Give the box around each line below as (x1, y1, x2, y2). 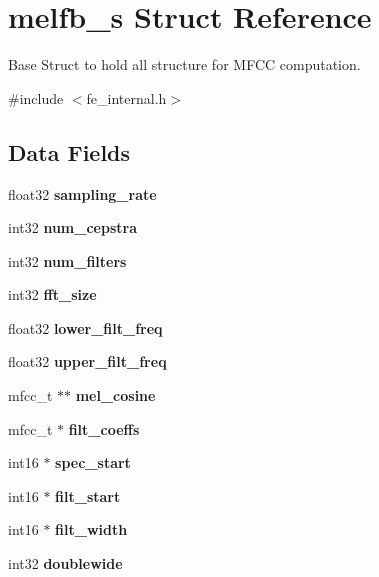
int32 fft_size (8, 284, 97, 305)
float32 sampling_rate (8, 183, 157, 204)
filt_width (55, 519, 128, 540)
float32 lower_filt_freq (8, 317, 163, 338)
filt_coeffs (68, 418, 140, 439)
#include (8, 87, 64, 108)
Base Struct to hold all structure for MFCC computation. (8, 54, 361, 75)
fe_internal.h (86, 87, 167, 108)
